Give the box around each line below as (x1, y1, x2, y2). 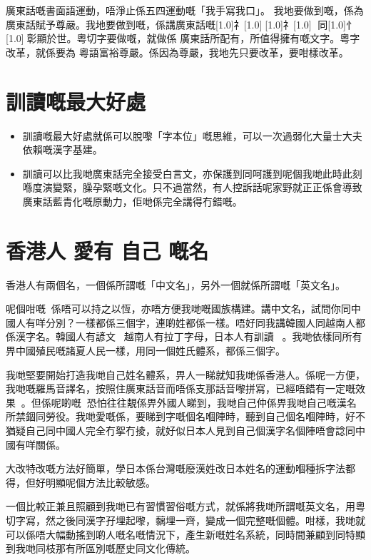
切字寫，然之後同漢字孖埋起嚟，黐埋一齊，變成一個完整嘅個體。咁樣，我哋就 (6, 512, 365, 527)
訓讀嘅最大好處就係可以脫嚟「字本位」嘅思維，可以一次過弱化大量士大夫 (22, 128, 362, 143)
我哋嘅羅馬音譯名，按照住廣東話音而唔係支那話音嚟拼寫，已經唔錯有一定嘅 (6, 381, 355, 396)
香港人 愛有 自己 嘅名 (6, 235, 209, 265)
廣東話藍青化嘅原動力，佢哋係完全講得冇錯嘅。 (22, 193, 243, 208)
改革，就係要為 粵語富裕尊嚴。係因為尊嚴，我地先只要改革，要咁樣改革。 (6, 44, 349, 59)
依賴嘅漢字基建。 (22, 142, 103, 157)
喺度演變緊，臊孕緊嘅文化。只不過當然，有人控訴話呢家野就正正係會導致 (22, 180, 362, 195)
